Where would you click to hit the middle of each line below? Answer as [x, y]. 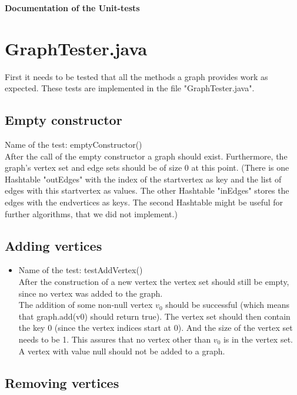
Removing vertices [62, 382]
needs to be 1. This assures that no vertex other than [115, 339]
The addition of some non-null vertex [86, 305]
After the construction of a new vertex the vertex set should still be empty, [154, 282]
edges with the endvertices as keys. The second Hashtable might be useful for [144, 202]
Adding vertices [54, 245]
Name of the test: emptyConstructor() [74, 145]
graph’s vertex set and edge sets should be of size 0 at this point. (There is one [147, 167]
